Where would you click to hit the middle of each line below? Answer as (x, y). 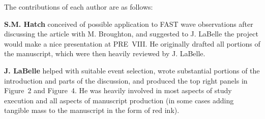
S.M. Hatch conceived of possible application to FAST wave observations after (129, 24)
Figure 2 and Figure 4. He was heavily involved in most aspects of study (118, 90)
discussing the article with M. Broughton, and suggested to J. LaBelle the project (131, 34)
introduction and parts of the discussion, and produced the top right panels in (126, 80)
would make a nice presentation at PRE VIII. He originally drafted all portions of (132, 43)
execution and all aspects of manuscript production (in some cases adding (119, 100)
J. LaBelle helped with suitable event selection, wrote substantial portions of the (132, 70)
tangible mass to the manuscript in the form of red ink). (92, 110)
